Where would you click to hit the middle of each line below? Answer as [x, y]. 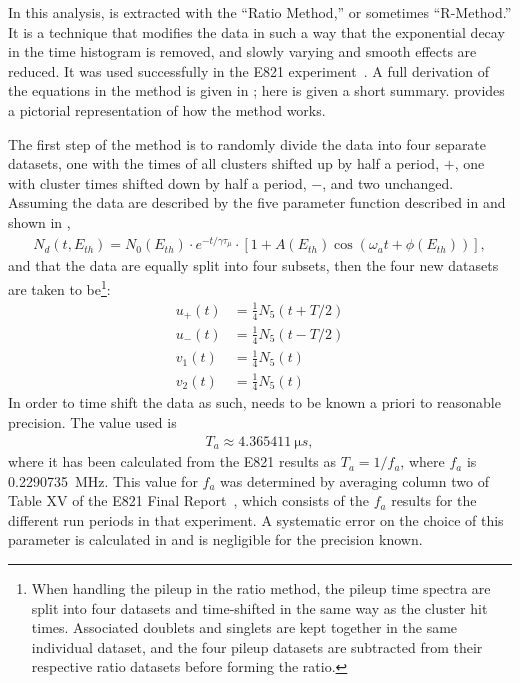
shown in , [39, 221]
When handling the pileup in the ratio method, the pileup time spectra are [261, 588]
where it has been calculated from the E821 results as [172, 461]
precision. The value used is [92, 422]
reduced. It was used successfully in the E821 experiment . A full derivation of [248, 70]
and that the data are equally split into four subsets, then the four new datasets [253, 265]
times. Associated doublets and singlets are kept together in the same [244, 627]
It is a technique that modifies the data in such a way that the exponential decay [256, 31]
